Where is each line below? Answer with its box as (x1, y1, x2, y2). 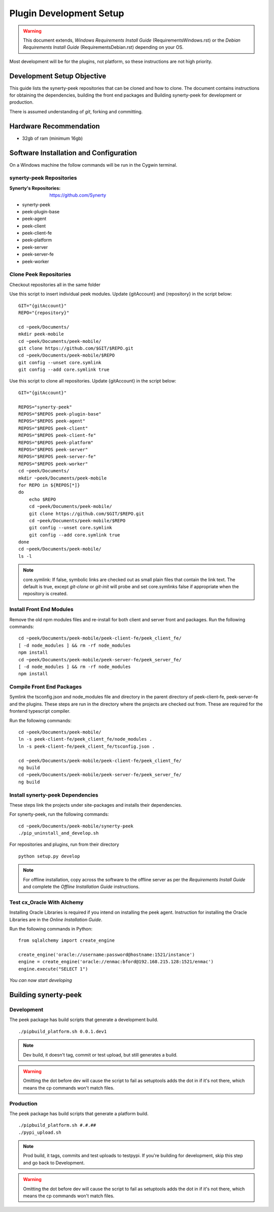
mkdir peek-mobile (18, 331, 64, 337)
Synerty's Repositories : (9, 185, 61, 191)
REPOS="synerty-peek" (18, 404, 72, 410)
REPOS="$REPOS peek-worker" (18, 461, 88, 467)
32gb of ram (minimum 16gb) (22, 135, 83, 141)
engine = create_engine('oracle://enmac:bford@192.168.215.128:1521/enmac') (18, 959, 214, 965)
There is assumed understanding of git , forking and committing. (9, 108, 143, 114)
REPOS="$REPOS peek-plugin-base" (18, 411, 101, 417)
